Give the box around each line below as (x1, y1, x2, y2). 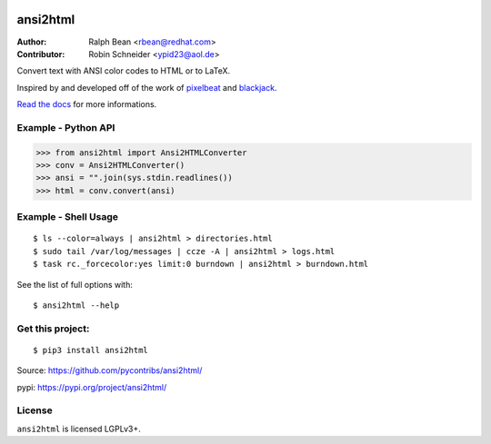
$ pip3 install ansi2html (33, 345, 149, 355)
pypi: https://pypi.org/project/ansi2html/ (16, 381, 167, 392)
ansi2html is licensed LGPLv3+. (16, 423, 141, 434)
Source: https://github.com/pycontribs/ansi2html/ (16, 365, 203, 376)
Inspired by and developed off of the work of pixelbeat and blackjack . (16, 82, 277, 93)
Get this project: (16, 322, 90, 335)
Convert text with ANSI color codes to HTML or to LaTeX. (16, 65, 231, 76)
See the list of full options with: (16, 279, 134, 290)
